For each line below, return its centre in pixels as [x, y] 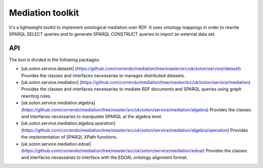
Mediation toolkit [44, 13]
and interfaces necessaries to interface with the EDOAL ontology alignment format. [104, 157]
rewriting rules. [36, 96]
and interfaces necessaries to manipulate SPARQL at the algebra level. [92, 116]
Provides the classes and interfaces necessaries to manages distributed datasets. [103, 75]
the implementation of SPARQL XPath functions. [69, 137]
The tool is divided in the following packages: [54, 60]
